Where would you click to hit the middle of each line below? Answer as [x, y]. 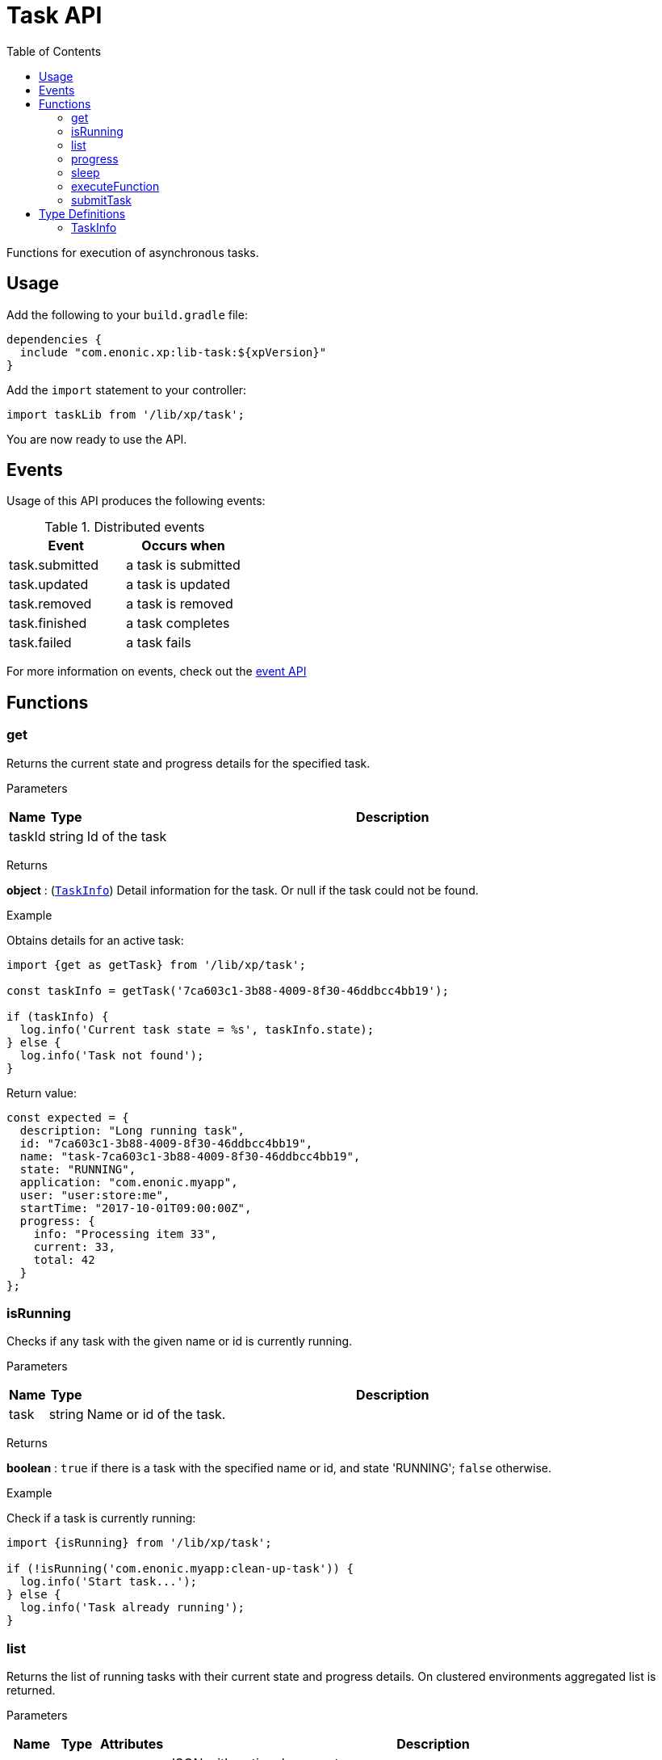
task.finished [48, 623]
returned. [31, 1691]
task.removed [50, 604]
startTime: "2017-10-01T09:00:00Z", [136, 1208]
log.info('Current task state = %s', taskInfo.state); [197, 1029]
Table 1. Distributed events [125, 527]
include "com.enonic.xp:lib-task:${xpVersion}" [173, 352]
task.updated [49, 585]
